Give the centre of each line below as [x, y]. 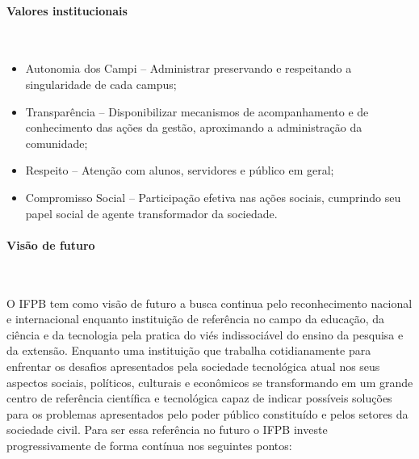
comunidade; [57, 143]
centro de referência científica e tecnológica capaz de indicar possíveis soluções [199, 398]
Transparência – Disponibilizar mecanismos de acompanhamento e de [197, 111]
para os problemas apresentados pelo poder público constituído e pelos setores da [207, 413]
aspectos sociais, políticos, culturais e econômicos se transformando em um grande [210, 382]
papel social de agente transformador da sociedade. [151, 213]
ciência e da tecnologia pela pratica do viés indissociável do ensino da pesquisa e [205, 334]
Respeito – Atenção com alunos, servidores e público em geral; [180, 170]
